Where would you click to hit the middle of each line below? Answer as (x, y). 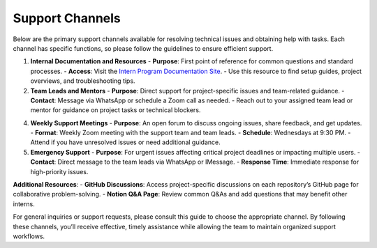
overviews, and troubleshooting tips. (83, 81)
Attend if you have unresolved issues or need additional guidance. (125, 142)
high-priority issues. (59, 171)
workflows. (29, 236)
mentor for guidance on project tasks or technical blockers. (116, 110)
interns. (24, 204)
